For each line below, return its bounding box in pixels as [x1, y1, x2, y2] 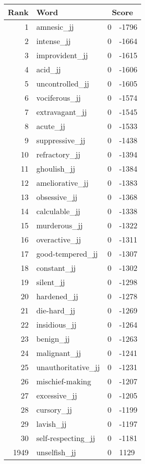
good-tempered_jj [36, 248, 98, 259]
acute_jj [36, 120, 65, 132]
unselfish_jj [36, 446, 76, 458]
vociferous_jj [36, 92, 81, 103]
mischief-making [36, 376, 91, 387]
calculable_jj [36, 205, 80, 217]
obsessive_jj [36, 191, 77, 202]
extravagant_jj [36, 106, 87, 117]
